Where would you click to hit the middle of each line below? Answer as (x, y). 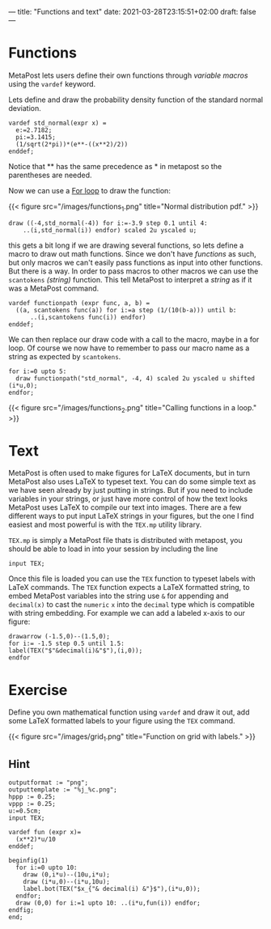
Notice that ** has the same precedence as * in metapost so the (115, 166)
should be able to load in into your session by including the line (113, 549)
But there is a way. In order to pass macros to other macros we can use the (133, 271)
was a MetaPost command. (54, 288)
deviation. (25, 108)
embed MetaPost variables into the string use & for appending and (119, 596)
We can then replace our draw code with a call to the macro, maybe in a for (134, 339)
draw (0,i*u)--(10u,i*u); (67, 875)
